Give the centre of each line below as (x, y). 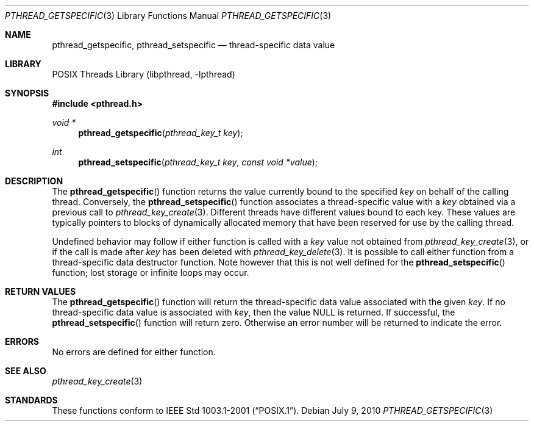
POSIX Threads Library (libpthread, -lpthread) (144, 74)
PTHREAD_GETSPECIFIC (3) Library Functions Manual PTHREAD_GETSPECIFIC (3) (168, 16)
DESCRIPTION (34, 181)
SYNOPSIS (27, 93)
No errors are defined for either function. (134, 352)
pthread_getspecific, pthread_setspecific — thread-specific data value (194, 45)
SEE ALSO (26, 371)
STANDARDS (31, 400)
